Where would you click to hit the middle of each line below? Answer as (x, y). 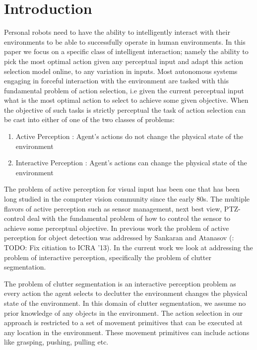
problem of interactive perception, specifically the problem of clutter (108, 257)
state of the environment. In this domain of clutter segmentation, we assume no (125, 303)
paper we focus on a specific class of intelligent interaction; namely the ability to (126, 51)
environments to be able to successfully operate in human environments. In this (125, 41)
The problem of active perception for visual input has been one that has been (122, 189)
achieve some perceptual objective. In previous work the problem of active (117, 228)
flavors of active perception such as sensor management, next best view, (113, 208)
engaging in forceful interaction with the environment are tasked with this (116, 81)
